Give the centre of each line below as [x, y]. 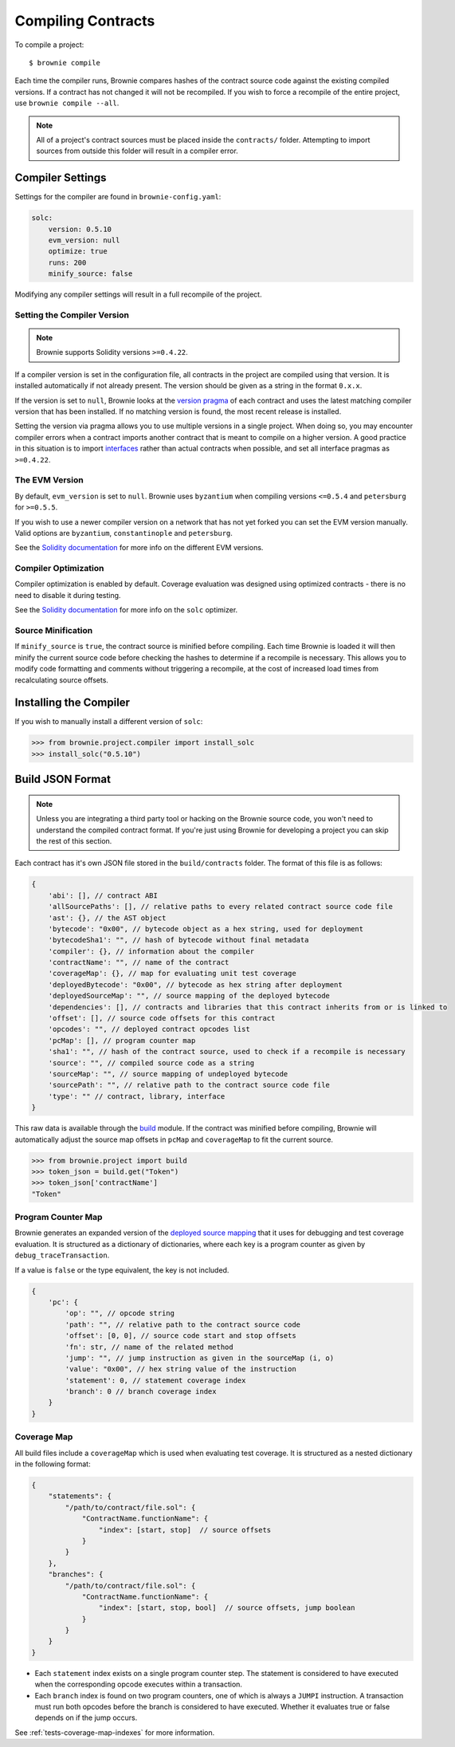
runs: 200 [67, 262]
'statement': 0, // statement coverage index [155, 1380]
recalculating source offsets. [62, 680]
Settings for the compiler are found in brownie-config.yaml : [118, 197]
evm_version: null [84, 240]
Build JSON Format [63, 779]
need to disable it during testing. [68, 595]
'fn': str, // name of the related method [149, 1347]
